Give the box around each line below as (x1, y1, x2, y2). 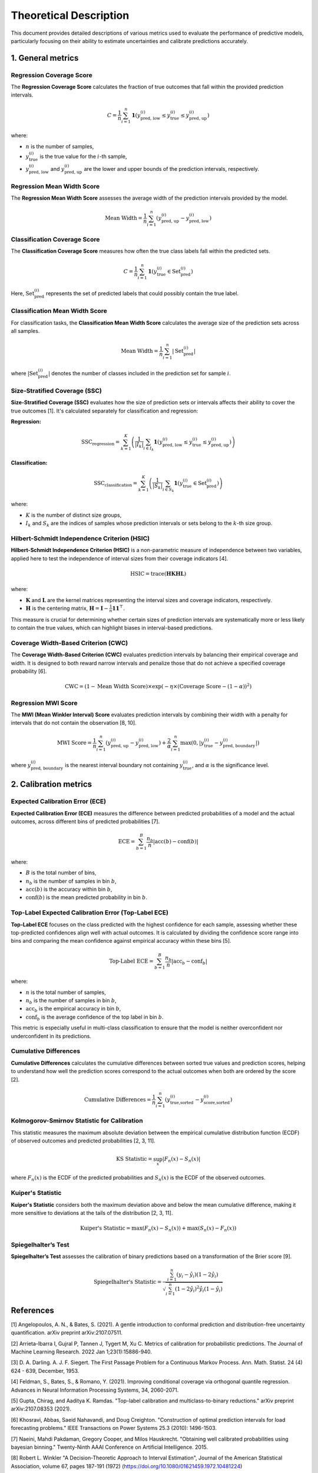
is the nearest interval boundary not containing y (65, 761, 183, 768)
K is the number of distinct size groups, (25, 511, 122, 518)
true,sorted (170, 1099, 194, 1105)
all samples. (11, 328, 40, 335)
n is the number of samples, (25, 143, 94, 150)
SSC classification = (93, 480, 138, 488)
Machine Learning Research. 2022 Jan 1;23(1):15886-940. (11, 1348, 153, 1355)
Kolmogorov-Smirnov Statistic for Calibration (11, 1117, 144, 1125)
